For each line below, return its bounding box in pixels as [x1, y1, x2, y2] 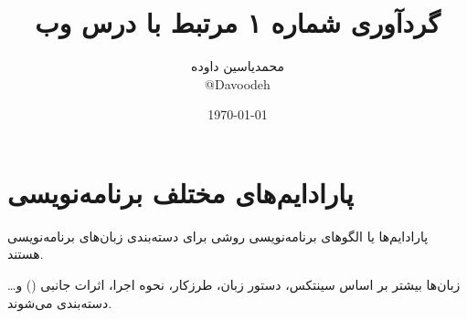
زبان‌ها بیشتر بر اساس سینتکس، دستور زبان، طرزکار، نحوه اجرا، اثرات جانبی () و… [7, 275, 461, 294]
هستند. [7, 244, 44, 263]
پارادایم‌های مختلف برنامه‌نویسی [7, 173, 354, 211]
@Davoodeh [205, 74, 271, 93]
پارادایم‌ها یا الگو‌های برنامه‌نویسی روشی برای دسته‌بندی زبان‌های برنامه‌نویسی [7, 226, 429, 245]
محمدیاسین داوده [191, 57, 284, 76]
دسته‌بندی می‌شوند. [7, 293, 112, 312]
